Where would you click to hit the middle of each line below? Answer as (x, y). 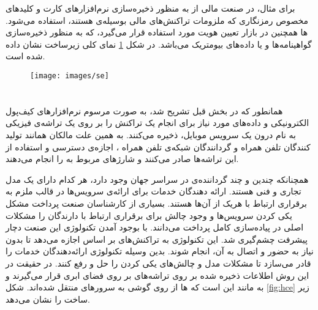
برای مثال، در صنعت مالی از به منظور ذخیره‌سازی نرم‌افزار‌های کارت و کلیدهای (150, 8)
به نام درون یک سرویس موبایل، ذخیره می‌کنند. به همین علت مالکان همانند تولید (151, 135)
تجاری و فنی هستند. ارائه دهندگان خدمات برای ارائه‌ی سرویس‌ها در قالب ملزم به (153, 191)
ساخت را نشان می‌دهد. (48, 299)
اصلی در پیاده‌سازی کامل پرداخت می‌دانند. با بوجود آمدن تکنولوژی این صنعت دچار (155, 227)
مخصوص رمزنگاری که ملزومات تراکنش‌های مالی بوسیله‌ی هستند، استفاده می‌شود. (157, 20)
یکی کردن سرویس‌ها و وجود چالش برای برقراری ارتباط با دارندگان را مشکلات (149, 215)
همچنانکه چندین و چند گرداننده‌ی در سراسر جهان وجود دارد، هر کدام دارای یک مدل (157, 179)
